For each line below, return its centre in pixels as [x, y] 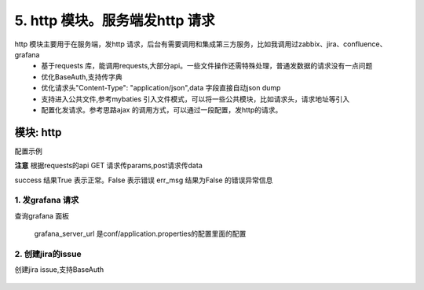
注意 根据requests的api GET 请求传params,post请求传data [109, 166]
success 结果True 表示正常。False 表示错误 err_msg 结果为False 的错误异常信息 [144, 180]
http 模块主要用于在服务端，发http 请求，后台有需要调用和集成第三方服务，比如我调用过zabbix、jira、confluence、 [201, 44]
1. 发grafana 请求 [47, 200]
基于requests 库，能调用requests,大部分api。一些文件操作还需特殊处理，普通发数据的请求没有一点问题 [207, 66]
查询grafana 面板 [42, 215]
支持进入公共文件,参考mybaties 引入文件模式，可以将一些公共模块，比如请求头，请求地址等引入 [196, 99]
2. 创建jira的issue [48, 254]
